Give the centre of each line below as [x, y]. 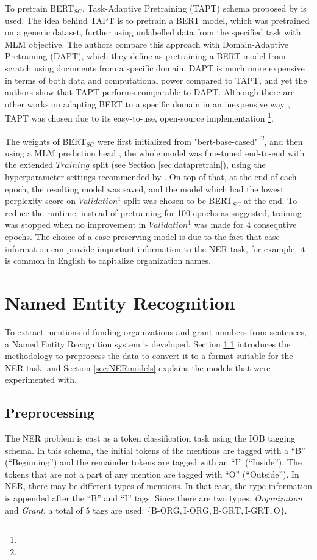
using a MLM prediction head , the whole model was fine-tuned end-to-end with [155, 152]
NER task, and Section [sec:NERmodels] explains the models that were [138, 367]
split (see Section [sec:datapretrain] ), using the [179, 165]
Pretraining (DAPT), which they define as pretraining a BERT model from [145, 56]
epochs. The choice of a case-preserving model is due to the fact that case [142, 236]
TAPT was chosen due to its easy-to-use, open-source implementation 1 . [139, 117]
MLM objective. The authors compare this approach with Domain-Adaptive [147, 44]
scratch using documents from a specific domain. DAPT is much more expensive [155, 67]
